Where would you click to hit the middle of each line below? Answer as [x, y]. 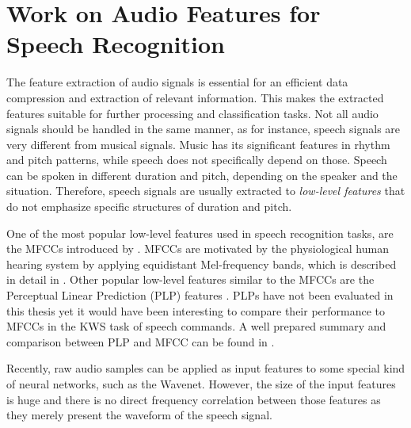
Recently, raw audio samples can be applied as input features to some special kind [206, 368]
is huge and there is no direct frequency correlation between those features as [194, 399]
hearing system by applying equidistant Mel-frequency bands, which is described [202, 264]
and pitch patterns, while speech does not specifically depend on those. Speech [197, 160]
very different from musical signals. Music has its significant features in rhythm [198, 144]
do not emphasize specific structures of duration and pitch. [149, 206]
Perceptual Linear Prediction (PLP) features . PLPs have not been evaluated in [200, 295]
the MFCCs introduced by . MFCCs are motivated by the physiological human [198, 248]
